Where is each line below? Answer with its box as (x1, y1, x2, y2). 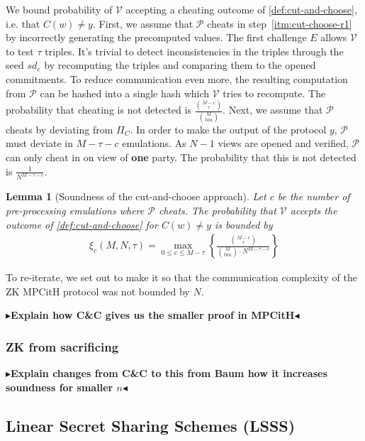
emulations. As (122, 136, 186, 151)
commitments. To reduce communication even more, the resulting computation (6, 71, 348, 86)
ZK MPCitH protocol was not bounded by (6, 283, 190, 298)
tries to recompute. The (223, 85, 326, 100)
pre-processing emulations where (6, 203, 145, 218)
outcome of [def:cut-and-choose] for (6, 217, 158, 232)
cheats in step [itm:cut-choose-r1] (207, 16, 352, 31)
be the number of (277, 189, 350, 204)
